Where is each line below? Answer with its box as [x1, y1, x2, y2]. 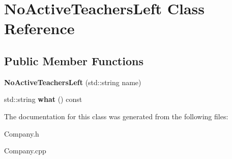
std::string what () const [4, 94, 82, 104]
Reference [4, 18, 75, 39]
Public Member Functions [4, 52, 143, 68]
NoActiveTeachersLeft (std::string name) [4, 76, 141, 87]
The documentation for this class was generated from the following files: [4, 111, 228, 121]
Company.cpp [4, 145, 46, 156]
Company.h [4, 128, 39, 139]
